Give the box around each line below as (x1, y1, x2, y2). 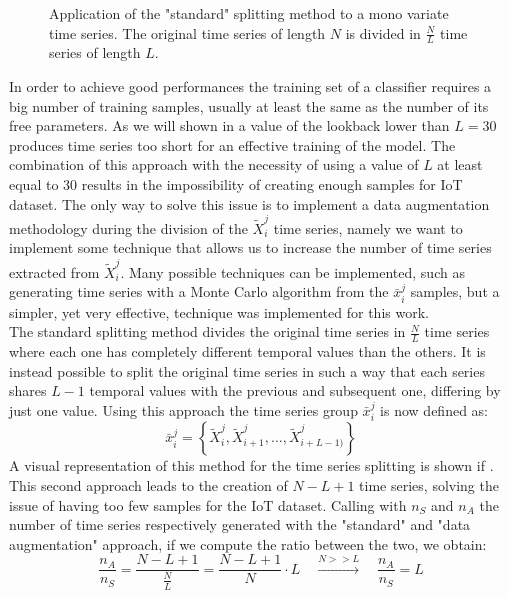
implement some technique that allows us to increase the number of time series (9, 237, 492, 258)
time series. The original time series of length (49, 22, 326, 43)
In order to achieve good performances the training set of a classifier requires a (9, 76, 492, 97)
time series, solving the (359, 475, 499, 496)
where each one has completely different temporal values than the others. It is (9, 341, 486, 362)
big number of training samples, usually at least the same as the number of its (9, 95, 489, 116)
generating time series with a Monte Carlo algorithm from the (9, 281, 389, 302)
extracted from (9, 261, 100, 282)
